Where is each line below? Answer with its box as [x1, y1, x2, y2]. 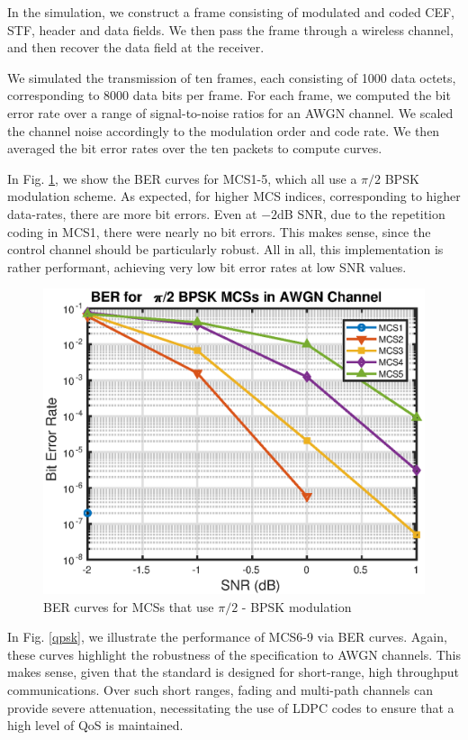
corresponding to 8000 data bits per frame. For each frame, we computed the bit [7, 86, 451, 105]
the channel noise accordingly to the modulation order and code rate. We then [7, 121, 440, 140]
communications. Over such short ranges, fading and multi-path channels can [7, 680, 434, 699]
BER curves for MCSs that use [43, 597, 214, 616]
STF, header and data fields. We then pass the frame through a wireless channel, [7, 20, 454, 39]
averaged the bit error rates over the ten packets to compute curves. [7, 139, 382, 158]
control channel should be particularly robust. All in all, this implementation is [7, 240, 444, 259]
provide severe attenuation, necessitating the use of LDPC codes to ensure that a [7, 698, 454, 717]
